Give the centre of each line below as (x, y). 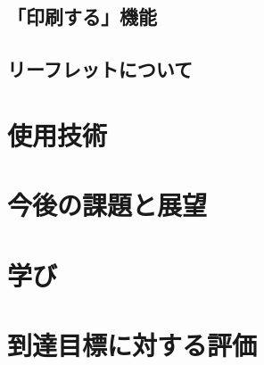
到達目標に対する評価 (132, 344)
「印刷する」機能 (82, 17)
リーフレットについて (100, 69)
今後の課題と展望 (107, 205)
